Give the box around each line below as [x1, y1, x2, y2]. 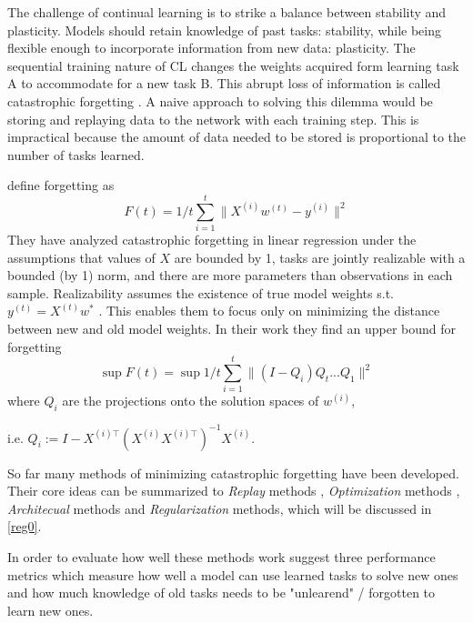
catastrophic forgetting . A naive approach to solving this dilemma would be [7, 91, 433, 110]
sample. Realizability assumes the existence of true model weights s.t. [7, 283, 394, 302]
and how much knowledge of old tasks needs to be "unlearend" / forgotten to [7, 583, 436, 602]
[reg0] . [7, 517, 42, 536]
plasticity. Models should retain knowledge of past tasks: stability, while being [7, 20, 442, 39]
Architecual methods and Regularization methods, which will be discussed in [7, 498, 432, 517]
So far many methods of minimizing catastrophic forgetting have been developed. [7, 463, 459, 482]
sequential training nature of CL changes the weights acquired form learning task [7, 55, 459, 75]
